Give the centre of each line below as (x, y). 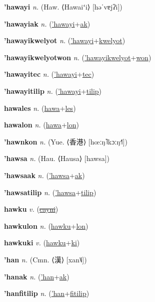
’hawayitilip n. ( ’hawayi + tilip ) (53, 91)
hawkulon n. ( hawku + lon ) (46, 225)
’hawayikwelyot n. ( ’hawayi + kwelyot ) (65, 40)
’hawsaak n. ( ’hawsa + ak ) (44, 175)
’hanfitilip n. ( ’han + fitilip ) (47, 293)
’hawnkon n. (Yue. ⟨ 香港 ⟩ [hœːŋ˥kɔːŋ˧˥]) (66, 141)
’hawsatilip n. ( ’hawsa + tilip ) (50, 192)
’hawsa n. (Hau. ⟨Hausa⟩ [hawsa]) (57, 158)
